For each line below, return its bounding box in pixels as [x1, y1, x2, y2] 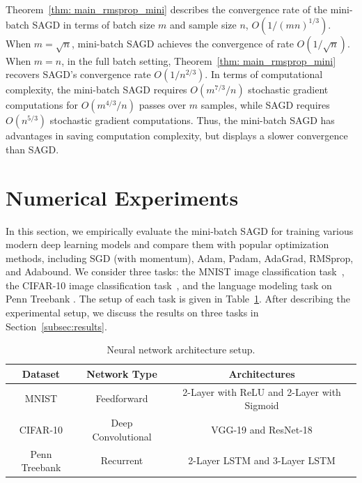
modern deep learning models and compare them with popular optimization [6, 237, 329, 252]
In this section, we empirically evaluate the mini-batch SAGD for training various [6, 223, 354, 238]
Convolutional [92, 429, 152, 443]
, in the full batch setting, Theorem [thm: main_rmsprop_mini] [61, 53, 336, 68]
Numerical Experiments [6, 183, 239, 211]
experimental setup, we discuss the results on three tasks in [6, 305, 259, 320]
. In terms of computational [205, 67, 323, 82]
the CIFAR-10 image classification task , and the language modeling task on [6, 277, 332, 292]
